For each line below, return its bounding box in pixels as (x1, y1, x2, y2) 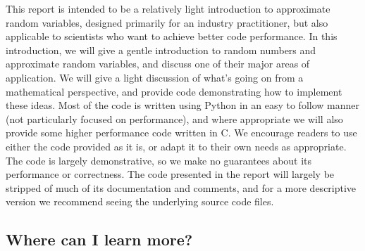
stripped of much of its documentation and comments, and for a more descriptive (6, 180, 357, 195)
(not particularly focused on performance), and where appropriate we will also (6, 111, 343, 126)
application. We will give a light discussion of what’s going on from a (6, 70, 304, 84)
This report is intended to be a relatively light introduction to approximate (6, 1, 330, 15)
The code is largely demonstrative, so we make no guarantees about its (6, 153, 312, 167)
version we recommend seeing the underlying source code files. (6, 194, 274, 209)
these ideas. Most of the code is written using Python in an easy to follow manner (6, 98, 359, 112)
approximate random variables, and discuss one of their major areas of (6, 56, 310, 71)
